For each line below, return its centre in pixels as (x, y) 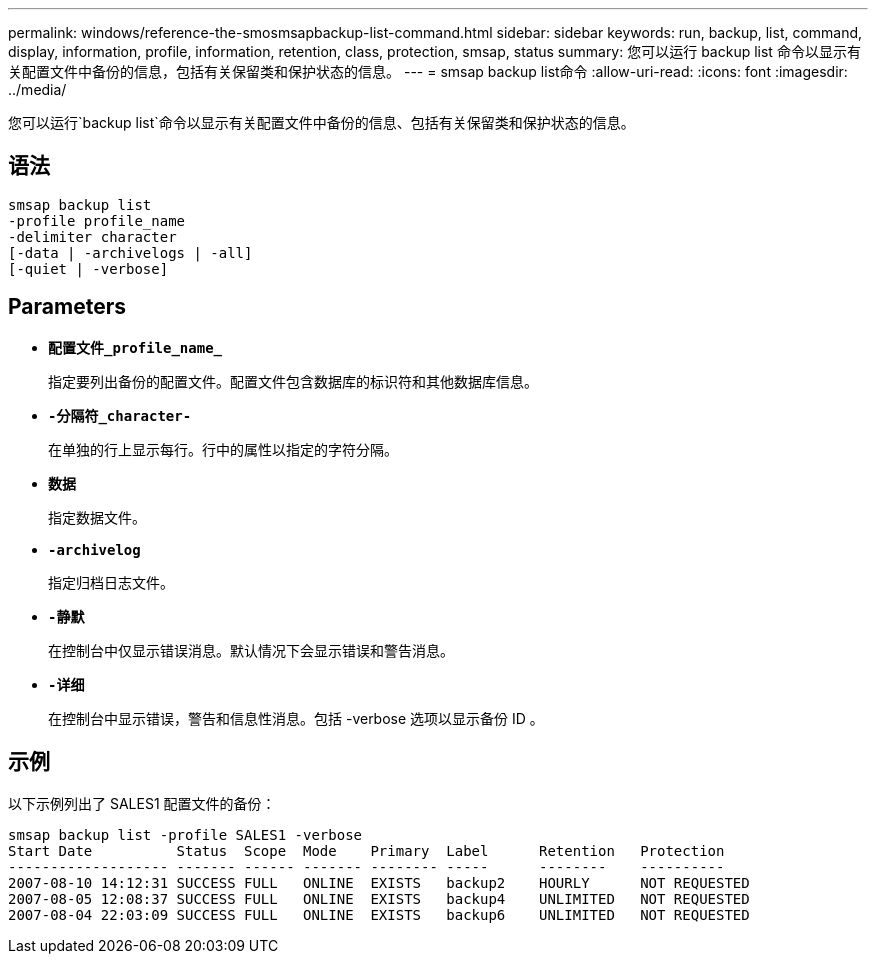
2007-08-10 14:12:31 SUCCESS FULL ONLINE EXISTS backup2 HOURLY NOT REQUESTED (379, 882)
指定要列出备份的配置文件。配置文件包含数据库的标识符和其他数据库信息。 (293, 381)
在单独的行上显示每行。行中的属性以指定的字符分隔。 (223, 449)
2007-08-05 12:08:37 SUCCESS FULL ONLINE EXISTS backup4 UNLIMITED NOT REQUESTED (379, 898)
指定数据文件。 (97, 517)
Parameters (67, 307)
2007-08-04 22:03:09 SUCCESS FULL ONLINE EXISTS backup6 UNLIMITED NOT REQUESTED (379, 914)
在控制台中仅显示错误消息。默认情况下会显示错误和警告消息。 (251, 650)
